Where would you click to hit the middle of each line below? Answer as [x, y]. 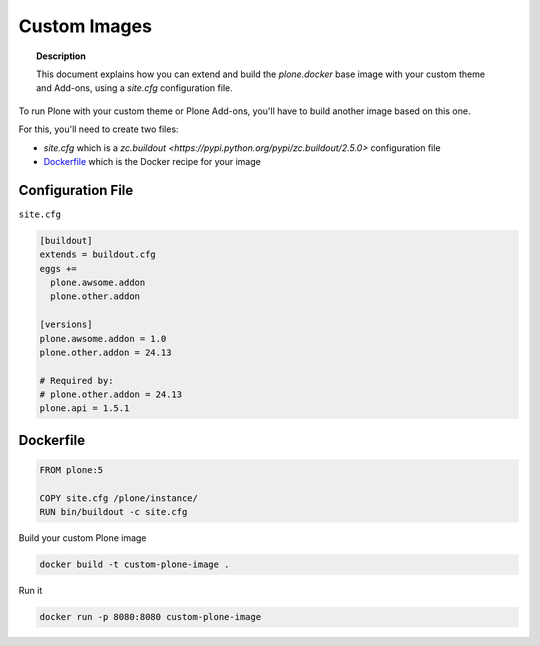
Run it [30, 591]
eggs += [58, 268]
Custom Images [85, 26]
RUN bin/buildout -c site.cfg [113, 512]
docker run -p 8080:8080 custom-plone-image [150, 617]
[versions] [66, 324]
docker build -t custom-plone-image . [134, 564]
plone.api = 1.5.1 [84, 408]
